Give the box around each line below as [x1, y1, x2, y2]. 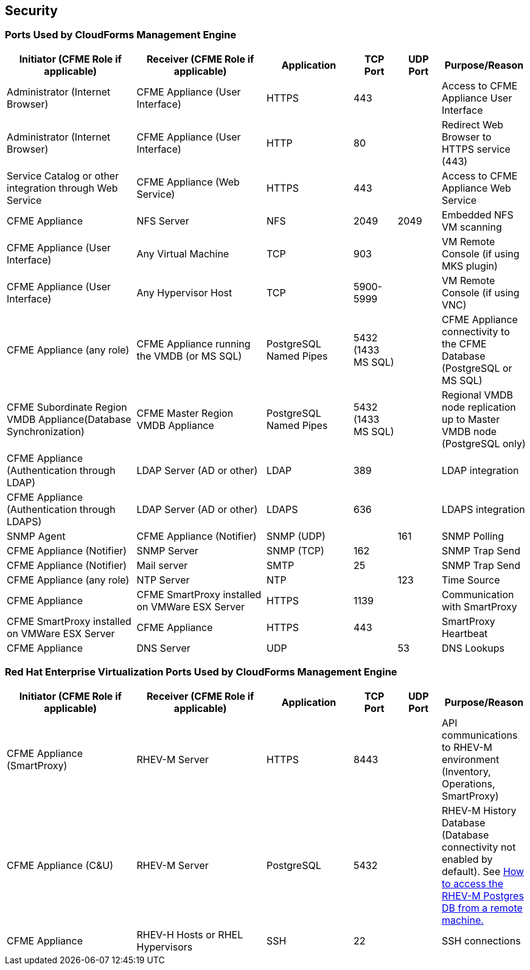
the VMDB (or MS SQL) [136, 349, 242, 362]
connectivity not [441, 840, 516, 853]
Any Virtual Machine [136, 247, 229, 260]
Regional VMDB [441, 388, 513, 401]
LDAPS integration [441, 503, 525, 515]
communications [441, 728, 518, 741]
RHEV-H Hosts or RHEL [136, 928, 243, 941]
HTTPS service [441, 142, 511, 155]
